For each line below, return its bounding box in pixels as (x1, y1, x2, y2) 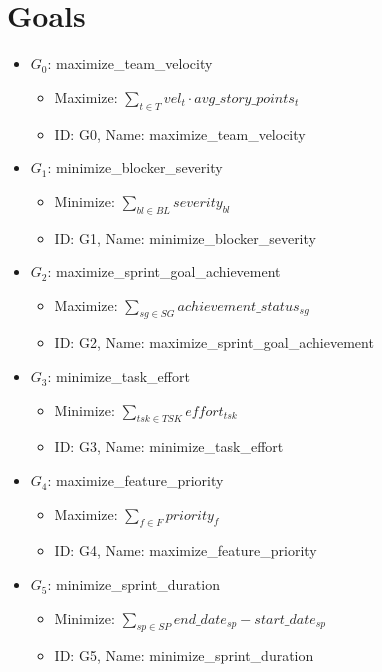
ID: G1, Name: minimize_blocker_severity (54, 227, 316, 248)
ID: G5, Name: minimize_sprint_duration (54, 645, 314, 666)
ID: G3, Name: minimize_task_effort (54, 436, 284, 457)
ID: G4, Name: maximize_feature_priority (54, 540, 317, 561)
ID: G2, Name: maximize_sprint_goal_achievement (54, 332, 374, 353)
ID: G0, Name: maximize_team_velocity (54, 123, 306, 144)
